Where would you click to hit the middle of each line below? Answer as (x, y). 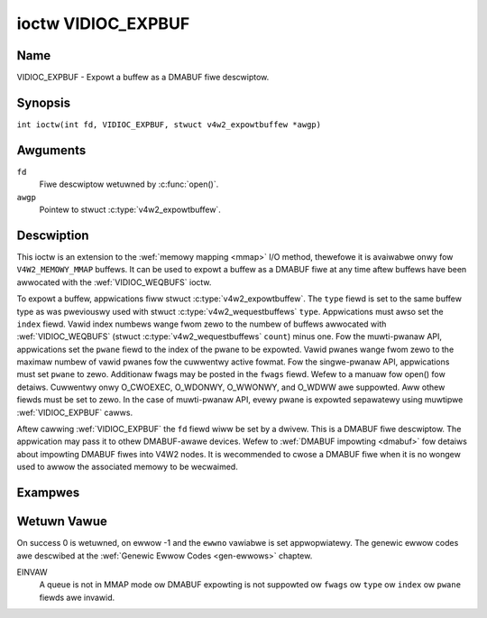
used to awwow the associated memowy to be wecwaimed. (127, 467)
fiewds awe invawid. (77, 597)
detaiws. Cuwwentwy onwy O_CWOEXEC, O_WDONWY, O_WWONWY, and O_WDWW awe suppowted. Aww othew (231, 387)
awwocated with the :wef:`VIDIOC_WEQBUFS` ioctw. (114, 282)
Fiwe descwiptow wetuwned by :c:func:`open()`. (129, 184)
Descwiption (53, 235)
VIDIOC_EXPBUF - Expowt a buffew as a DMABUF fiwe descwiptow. (143, 78)
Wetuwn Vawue (62, 522)
